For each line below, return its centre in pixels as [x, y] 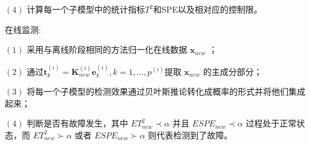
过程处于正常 [271, 123]
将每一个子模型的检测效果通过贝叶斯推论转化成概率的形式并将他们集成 [166, 91]
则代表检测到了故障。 [190, 135]
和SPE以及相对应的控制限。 [208, 9]
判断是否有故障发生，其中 [77, 123]
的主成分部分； [232, 71]
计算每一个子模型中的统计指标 [86, 9]
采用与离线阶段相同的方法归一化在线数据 [107, 49]
